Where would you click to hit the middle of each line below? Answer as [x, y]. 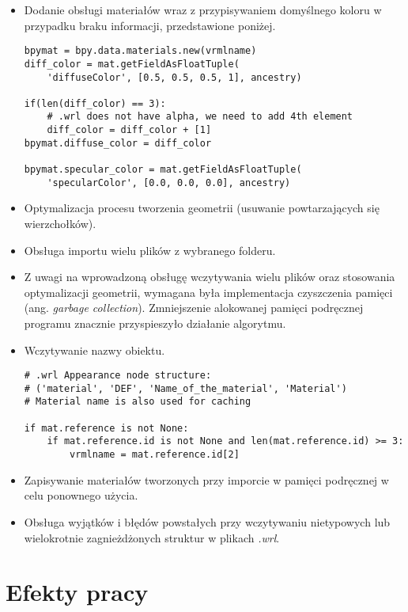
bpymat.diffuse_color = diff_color [118, 143]
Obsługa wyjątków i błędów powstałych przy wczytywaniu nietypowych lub [207, 521]
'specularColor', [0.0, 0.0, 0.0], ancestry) [169, 182]
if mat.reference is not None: [106, 428]
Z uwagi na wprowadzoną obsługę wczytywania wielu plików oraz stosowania [210, 277]
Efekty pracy [77, 592]
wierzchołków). [60, 223]
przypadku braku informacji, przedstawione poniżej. [150, 25]
